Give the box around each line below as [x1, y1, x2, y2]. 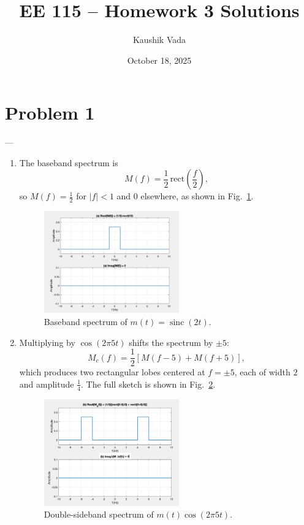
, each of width [234, 366, 291, 378]
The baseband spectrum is [19, 156, 118, 169]
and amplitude [19, 377, 74, 390]
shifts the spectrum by [129, 335, 213, 348]
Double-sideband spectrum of [44, 508, 154, 521]
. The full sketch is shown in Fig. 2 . [81, 377, 216, 390]
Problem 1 [5, 100, 95, 125]
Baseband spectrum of [44, 315, 127, 328]
